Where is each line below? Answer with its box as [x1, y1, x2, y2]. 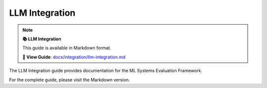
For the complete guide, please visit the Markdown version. [9, 77, 130, 83]
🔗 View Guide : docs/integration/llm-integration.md [22, 54, 126, 60]
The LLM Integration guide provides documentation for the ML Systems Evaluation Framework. [9, 68, 203, 74]
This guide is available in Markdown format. [22, 45, 111, 51]
